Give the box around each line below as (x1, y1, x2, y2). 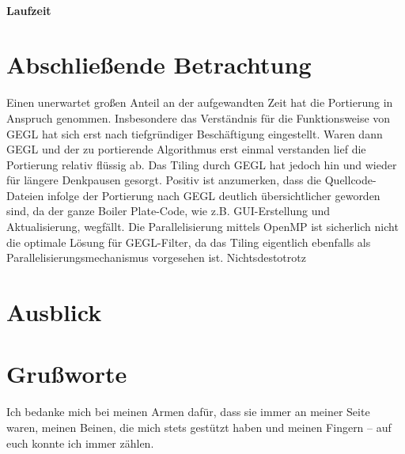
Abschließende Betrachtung (6, 48, 312, 81)
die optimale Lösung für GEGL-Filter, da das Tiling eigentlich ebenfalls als (6, 233, 371, 250)
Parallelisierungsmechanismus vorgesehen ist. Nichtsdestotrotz (6, 249, 306, 266)
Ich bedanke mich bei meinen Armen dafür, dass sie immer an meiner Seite (6, 403, 370, 420)
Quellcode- (324, 172, 377, 188)
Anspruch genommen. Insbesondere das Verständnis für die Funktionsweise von (6, 109, 391, 126)
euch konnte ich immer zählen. (6, 434, 154, 451)
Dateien (6, 187, 44, 203)
